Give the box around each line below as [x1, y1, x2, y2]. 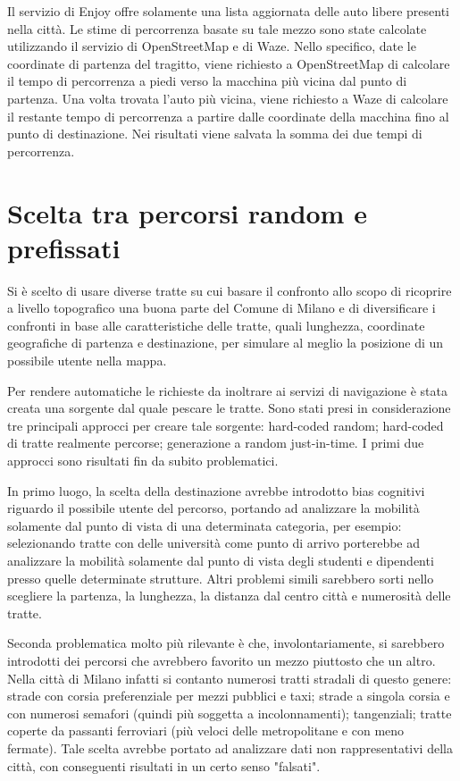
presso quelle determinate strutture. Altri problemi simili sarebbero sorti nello [7, 568, 434, 587]
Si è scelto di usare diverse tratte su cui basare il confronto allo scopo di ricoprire [7, 281, 452, 299]
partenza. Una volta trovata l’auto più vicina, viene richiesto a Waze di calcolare [7, 88, 448, 107]
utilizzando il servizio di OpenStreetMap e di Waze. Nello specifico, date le [7, 37, 416, 55]
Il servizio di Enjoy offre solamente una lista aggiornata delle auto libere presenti [7, 2, 449, 20]
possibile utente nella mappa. [7, 351, 167, 370]
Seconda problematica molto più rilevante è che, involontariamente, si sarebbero [7, 634, 445, 652]
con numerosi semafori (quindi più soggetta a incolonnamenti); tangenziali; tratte [7, 703, 452, 722]
